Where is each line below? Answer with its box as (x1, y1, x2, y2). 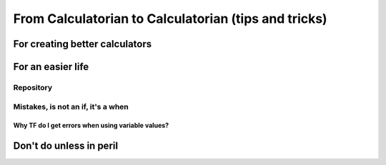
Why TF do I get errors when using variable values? (13, 121, 169, 130)
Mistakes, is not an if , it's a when (13, 101, 129, 111)
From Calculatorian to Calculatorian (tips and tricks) (13, 11, 328, 26)
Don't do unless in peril (13, 140, 118, 152)
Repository (13, 82, 53, 92)
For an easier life (13, 61, 89, 73)
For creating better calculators (13, 38, 152, 50)
